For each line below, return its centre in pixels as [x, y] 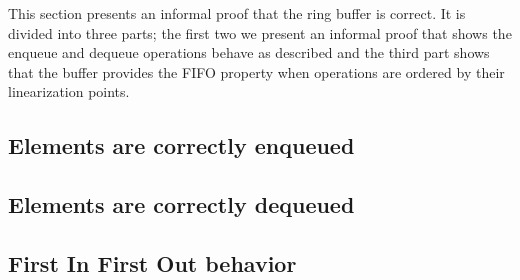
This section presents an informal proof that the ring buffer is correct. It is [237, 13]
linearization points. [69, 91]
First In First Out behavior [152, 262]
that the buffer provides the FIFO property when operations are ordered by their [256, 71]
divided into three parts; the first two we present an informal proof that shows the [260, 32]
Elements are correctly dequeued [181, 204]
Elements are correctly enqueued [181, 145]
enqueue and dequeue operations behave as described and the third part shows [249, 52]
